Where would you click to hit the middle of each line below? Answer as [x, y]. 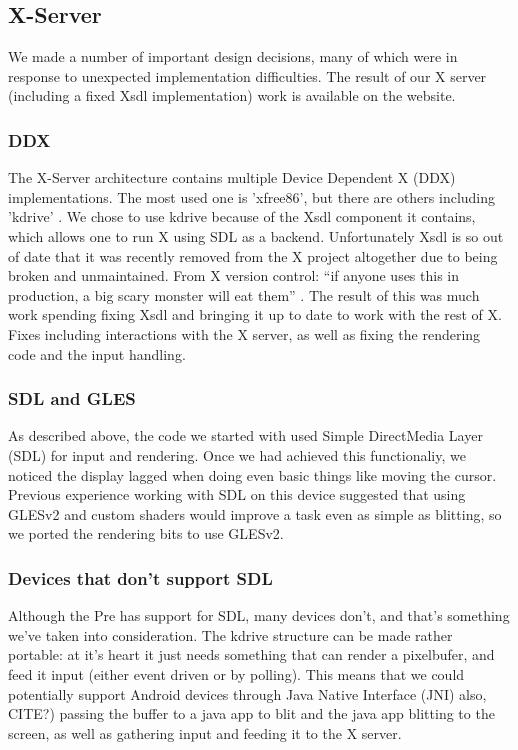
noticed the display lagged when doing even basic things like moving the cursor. [252, 474]
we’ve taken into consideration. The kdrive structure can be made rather [230, 634]
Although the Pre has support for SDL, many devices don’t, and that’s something [259, 615]
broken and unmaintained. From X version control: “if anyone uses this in [234, 275]
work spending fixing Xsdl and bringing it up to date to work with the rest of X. [255, 314]
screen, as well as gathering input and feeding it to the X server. [205, 732]
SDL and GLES [72, 398]
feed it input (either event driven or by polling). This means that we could [236, 673]
